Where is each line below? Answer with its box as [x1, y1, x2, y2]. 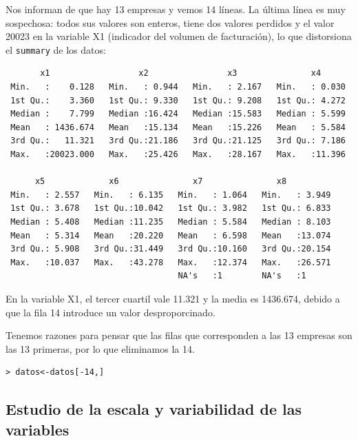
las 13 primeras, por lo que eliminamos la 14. [6, 341, 195, 356]
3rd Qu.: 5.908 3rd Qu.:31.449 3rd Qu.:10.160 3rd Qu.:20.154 [10, 244, 331, 254]
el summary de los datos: [6, 42, 106, 57]
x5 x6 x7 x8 [34, 176, 287, 187]
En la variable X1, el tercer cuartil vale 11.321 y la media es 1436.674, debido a [6, 291, 340, 305]
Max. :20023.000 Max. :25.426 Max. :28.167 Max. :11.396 [10, 150, 346, 159]
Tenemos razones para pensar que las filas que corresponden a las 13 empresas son [6, 328, 352, 342]
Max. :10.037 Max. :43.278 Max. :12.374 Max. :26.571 [10, 257, 331, 267]
